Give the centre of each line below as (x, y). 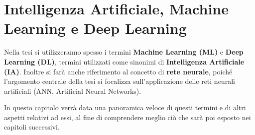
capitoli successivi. (32, 127)
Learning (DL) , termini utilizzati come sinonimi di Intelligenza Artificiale (124, 61)
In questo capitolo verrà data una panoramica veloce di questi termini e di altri (125, 107)
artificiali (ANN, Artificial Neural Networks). (73, 91)
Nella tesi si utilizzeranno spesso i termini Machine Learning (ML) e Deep (124, 52)
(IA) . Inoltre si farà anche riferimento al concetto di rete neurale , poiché (118, 71)
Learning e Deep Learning (95, 28)
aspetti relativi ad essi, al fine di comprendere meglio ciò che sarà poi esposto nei (127, 117)
